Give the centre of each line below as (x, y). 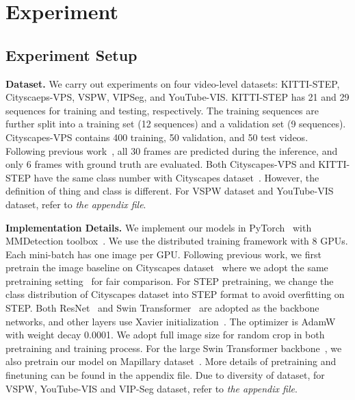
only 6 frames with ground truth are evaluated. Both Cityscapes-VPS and (160, 164)
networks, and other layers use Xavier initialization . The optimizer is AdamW (171, 321)
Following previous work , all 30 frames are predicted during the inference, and (172, 150)
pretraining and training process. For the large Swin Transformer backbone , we (174, 348)
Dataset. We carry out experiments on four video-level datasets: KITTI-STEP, (173, 83)
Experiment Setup (71, 54)
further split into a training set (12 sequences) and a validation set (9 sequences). (176, 124)
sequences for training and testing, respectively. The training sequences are (162, 110)
